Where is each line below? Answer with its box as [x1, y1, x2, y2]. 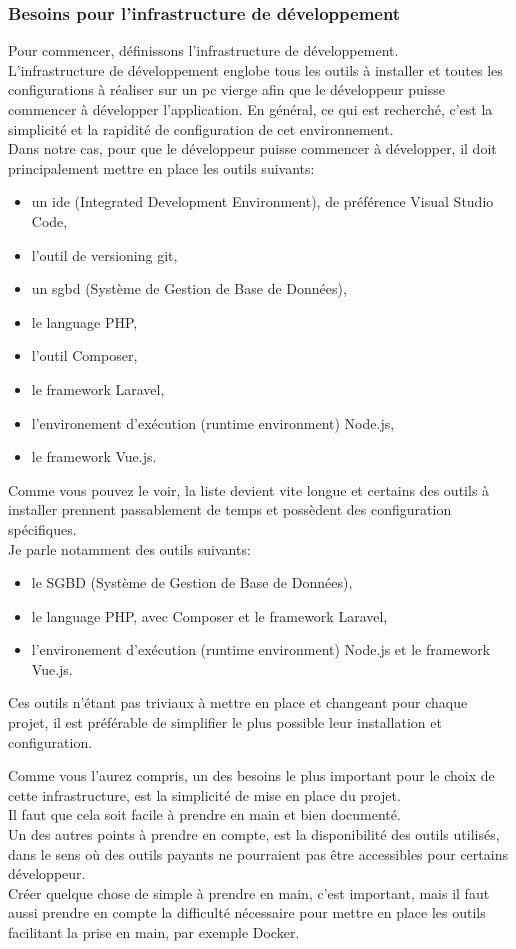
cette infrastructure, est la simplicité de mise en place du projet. [8, 784, 401, 805]
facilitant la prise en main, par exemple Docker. [8, 922, 300, 942]
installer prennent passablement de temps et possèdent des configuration [8, 499, 452, 520]
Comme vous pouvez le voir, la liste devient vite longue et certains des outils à [8, 479, 490, 500]
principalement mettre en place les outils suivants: [8, 157, 315, 178]
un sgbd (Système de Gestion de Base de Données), [31, 278, 347, 299]
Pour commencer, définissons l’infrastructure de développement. [8, 40, 399, 61]
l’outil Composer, [31, 345, 138, 366]
